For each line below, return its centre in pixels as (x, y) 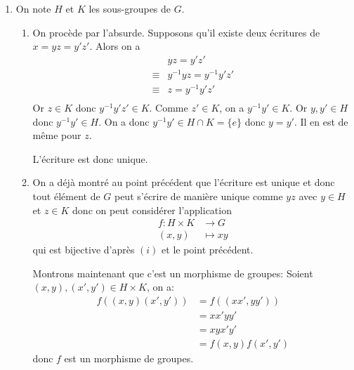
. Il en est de (321, 121)
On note (33, 8)
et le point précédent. (208, 250)
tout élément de (66, 196)
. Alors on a (115, 46)
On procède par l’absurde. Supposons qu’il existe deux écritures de (176, 32)
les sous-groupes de (130, 8)
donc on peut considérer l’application (152, 210)
